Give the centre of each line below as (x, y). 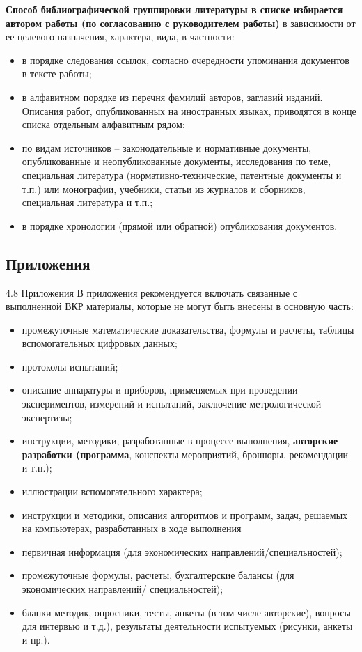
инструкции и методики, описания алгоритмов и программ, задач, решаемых (185, 514)
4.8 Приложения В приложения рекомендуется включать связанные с (152, 292)
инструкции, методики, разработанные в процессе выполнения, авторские (180, 441)
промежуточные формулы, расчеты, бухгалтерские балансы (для (158, 575)
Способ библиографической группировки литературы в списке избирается (174, 9)
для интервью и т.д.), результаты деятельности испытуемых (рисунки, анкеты (187, 626)
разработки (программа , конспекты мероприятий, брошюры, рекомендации (185, 454)
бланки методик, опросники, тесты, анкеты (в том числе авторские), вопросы (186, 612)
